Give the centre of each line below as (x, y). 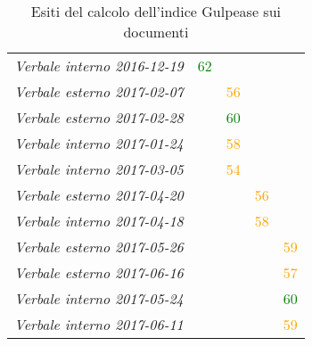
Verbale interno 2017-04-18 (99, 221)
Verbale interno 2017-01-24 (99, 143)
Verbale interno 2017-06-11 (99, 324)
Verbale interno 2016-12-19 (99, 66)
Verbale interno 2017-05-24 (99, 298)
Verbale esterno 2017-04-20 (99, 195)
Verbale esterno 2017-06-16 (99, 272)
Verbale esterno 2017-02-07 (99, 91)
